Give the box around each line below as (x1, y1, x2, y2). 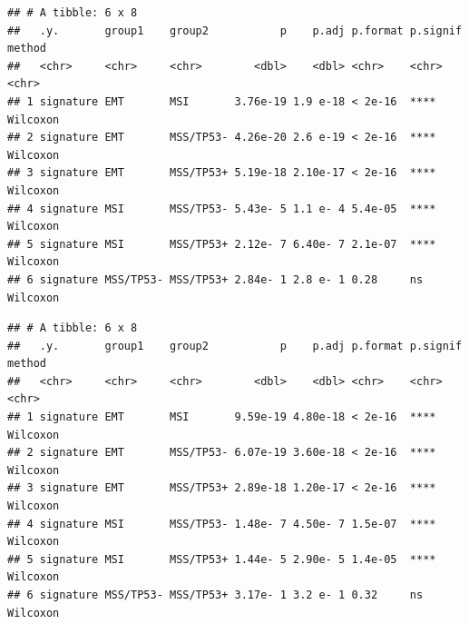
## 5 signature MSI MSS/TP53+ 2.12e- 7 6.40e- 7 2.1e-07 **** (7, 237, 436, 251)
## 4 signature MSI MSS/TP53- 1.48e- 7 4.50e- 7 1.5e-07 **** (7, 517, 436, 530)
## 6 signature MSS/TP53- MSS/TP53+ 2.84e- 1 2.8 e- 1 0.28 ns (7, 272, 424, 286)
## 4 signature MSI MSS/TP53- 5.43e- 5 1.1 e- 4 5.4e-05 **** (7, 202, 436, 215)
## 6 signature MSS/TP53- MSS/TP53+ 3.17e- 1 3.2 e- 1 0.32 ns (7, 589, 424, 601)
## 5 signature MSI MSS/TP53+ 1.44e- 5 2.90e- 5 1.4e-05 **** (7, 552, 436, 566)
